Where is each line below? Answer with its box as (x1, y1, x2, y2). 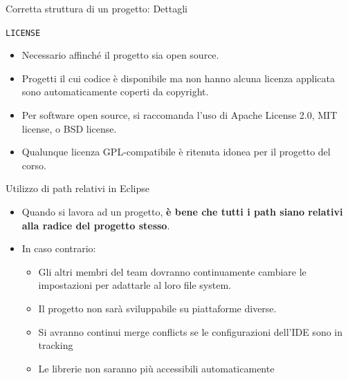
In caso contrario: (21, 241, 96, 256)
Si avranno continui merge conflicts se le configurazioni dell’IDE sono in (38, 324, 343, 339)
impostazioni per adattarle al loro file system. (38, 278, 231, 292)
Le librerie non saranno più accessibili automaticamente (38, 361, 275, 375)
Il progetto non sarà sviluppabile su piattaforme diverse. (38, 301, 277, 315)
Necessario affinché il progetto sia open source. (21, 48, 219, 62)
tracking (38, 338, 73, 352)
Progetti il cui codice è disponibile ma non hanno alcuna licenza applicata (21, 70, 336, 85)
